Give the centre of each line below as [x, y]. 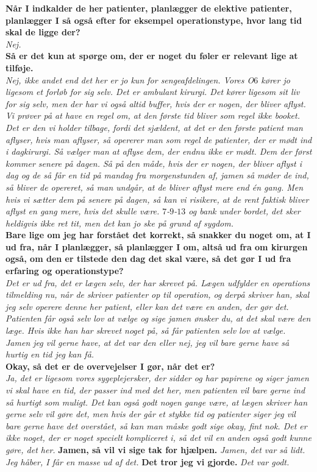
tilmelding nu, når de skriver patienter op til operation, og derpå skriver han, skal [158, 294]
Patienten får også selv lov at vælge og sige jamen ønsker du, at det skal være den [158, 318]
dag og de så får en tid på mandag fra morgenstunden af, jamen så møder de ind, [157, 175]
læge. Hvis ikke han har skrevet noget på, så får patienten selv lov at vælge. [146, 330]
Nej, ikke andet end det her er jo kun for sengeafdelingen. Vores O [130, 79]
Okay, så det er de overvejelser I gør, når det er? [110, 366]
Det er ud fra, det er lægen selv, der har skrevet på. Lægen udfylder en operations [158, 282]
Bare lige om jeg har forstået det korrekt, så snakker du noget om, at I [158, 235]
